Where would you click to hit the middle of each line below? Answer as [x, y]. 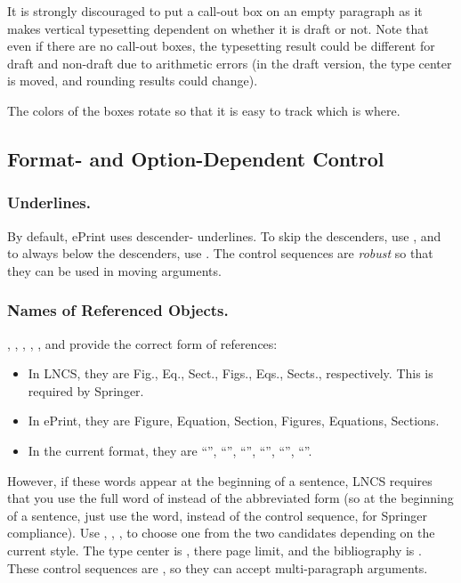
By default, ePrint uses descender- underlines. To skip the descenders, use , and [224, 235]
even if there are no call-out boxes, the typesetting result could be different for [221, 46]
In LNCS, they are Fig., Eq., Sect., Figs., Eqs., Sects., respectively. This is [230, 373]
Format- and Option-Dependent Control [196, 158]
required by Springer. [86, 390]
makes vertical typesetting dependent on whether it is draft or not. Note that [218, 28]
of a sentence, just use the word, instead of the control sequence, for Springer [217, 515]
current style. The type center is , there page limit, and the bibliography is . [214, 550]
